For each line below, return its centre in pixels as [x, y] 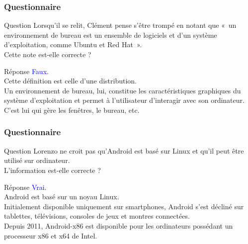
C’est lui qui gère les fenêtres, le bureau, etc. [72, 110]
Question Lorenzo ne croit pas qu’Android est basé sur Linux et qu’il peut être [124, 150]
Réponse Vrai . [25, 187]
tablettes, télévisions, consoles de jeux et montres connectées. [97, 216]
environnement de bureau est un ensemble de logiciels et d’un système [111, 35]
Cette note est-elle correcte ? [48, 54]
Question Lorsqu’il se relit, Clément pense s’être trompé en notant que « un [120, 25]
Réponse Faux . [26, 71]
